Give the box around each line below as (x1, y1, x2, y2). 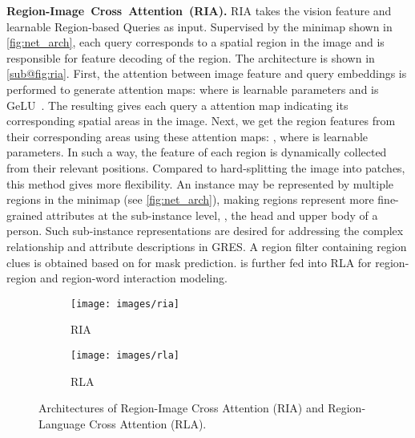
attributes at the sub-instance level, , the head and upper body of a (46, 206, 378, 223)
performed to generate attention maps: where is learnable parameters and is (6, 80, 379, 97)
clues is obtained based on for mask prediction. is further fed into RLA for (6, 253, 372, 270)
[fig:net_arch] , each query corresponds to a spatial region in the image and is (6, 34, 385, 51)
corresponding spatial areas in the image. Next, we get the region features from (6, 112, 396, 129)
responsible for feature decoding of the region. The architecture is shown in (6, 49, 375, 66)
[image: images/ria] (71, 298, 180, 310)
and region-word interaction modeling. (40, 270, 228, 286)
